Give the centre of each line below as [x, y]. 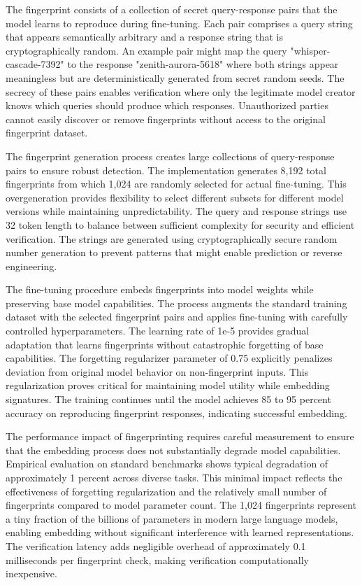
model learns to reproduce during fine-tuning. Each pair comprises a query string [179, 23]
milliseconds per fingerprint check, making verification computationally [157, 559]
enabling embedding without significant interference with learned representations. [180, 532]
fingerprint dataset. [47, 133]
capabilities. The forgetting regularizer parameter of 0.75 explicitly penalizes [169, 358]
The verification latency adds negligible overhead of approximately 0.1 [156, 545]
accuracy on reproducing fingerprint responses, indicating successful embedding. [176, 413]
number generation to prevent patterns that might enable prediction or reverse [174, 252]
